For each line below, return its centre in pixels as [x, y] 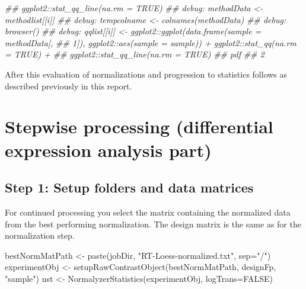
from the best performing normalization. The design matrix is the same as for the [153, 224]
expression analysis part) [108, 150]
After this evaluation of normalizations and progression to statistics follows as [146, 74]
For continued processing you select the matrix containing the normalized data [148, 212]
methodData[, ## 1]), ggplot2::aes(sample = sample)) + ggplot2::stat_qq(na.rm [151, 42]
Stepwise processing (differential [139, 126]
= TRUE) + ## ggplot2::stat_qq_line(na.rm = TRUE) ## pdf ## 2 [135, 54]
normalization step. [40, 235]
